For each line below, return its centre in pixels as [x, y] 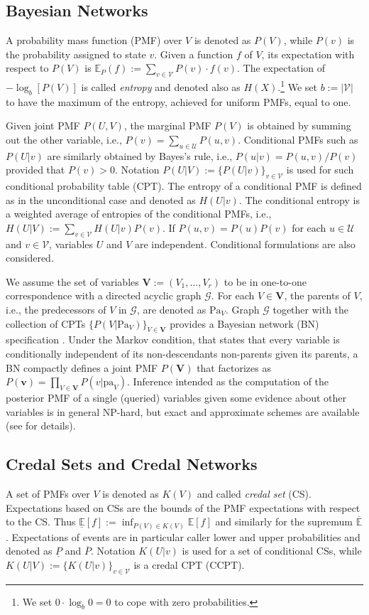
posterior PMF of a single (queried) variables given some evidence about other [176, 397]
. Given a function [194, 54]
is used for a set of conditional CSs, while [272, 551]
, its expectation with [308, 54]
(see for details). [41, 426]
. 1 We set [297, 86]
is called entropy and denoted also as [161, 86]
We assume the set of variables [72, 281]
